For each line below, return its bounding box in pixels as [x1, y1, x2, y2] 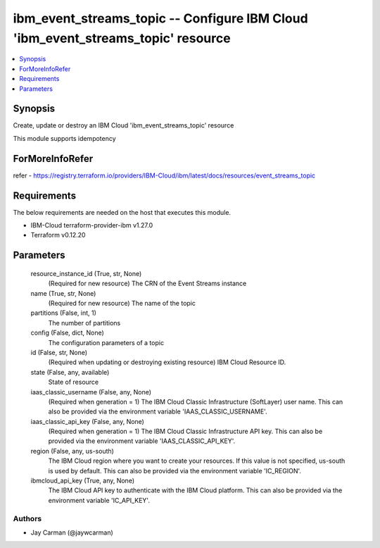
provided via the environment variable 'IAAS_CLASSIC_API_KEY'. [48, 437, 236, 445]
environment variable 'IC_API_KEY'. [48, 496, 151, 504]
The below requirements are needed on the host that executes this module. [13, 208, 232, 216]
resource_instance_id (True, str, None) [30, 269, 142, 278]
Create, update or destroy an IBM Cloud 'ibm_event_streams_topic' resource [13, 121, 234, 130]
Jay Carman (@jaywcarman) [30, 528, 114, 537]
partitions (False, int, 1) [30, 309, 96, 317]
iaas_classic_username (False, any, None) [30, 387, 151, 396]
